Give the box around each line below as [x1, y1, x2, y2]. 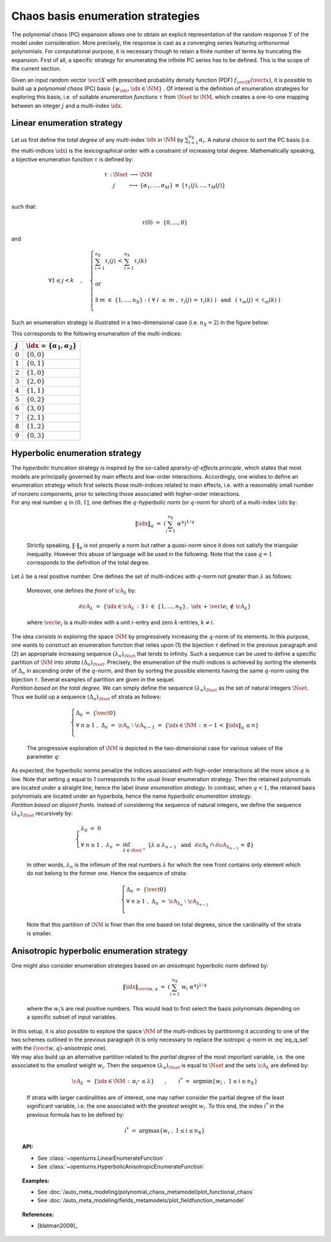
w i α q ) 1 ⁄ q [181, 982, 207, 992]
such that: [11, 203, 37, 210]
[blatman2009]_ [37, 1222, 78, 1230]
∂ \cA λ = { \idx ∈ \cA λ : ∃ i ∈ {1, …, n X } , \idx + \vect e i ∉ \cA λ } [78, 603, 251, 611]
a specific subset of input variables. [26, 1013, 117, 1021]
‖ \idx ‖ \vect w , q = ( [123, 983, 170, 992]
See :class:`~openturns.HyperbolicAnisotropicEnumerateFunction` [37, 1163, 205, 1170]
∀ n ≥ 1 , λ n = [80, 841, 121, 850]
